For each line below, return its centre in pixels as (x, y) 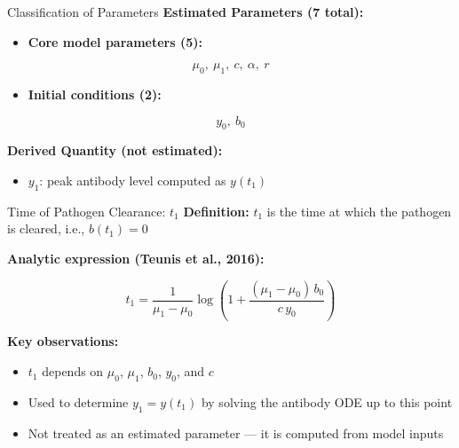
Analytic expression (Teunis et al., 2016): (136, 258)
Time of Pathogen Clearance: (87, 211)
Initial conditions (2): (95, 94)
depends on (73, 371)
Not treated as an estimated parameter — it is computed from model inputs (236, 432)
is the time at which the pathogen (359, 211)
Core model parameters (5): (115, 41)
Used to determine (78, 401)
